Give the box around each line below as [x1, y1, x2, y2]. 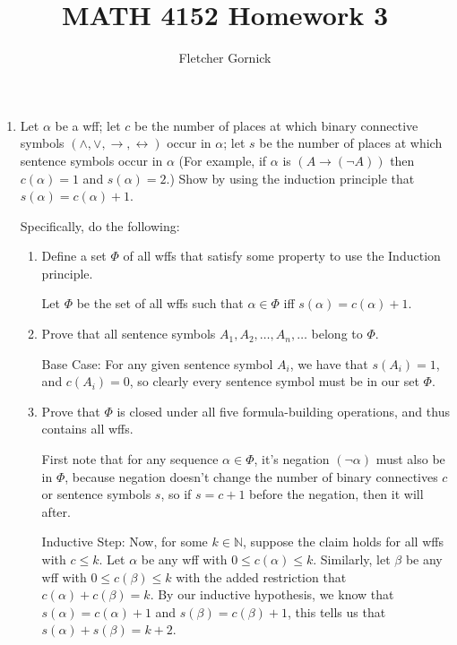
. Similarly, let [313, 550, 391, 568]
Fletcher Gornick [178, 48, 272, 67]
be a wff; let [55, 116, 121, 134]
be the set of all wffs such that [76, 294, 244, 313]
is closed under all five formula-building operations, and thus [116, 401, 450, 420]
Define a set [41, 246, 107, 265]
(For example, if [178, 150, 267, 169]
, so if [160, 485, 192, 503]
